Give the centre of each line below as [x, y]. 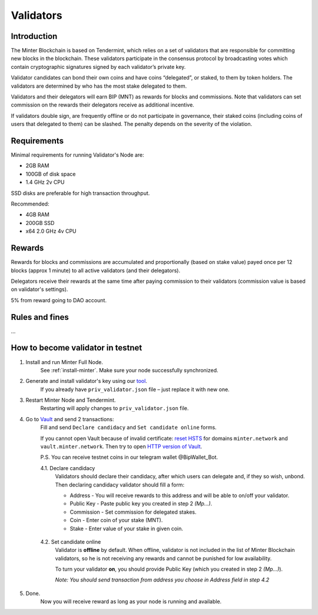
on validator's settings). [39, 289]
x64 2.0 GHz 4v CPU [51, 231]
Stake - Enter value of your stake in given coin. [127, 528]
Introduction [34, 36]
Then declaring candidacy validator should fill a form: [120, 485]
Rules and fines [40, 317]
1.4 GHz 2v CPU [45, 182]
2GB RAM [37, 166]
